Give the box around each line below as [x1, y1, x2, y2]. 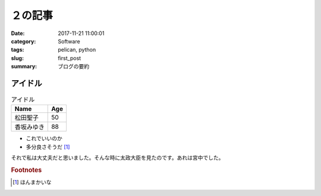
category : [11, 37, 36, 45]
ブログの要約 [58, 63, 89, 70]
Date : [11, 30, 25, 37]
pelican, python [58, 46, 96, 53]
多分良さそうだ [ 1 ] [26, 143, 70, 150]
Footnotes [11, 166, 42, 174]
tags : [11, 46, 24, 53]
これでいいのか [26, 135, 62, 142]
